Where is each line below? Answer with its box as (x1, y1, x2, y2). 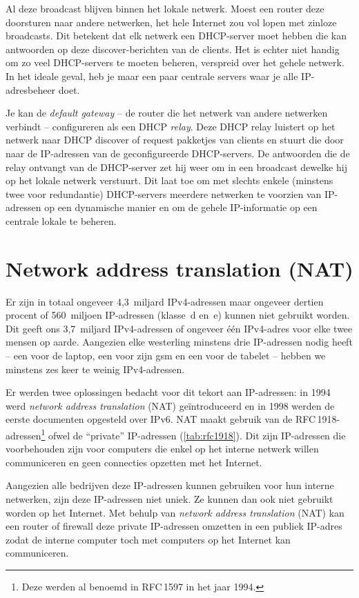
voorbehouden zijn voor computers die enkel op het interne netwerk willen (6, 441, 319, 456)
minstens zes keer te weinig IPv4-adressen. (6, 361, 185, 376)
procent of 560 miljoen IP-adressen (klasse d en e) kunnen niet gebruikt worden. (6, 308, 350, 322)
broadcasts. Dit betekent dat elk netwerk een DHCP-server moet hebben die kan (6, 28, 347, 43)
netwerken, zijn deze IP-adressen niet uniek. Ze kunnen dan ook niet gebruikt (6, 492, 333, 506)
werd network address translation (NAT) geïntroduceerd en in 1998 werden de (6, 398, 335, 412)
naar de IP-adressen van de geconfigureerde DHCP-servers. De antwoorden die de (6, 146, 350, 160)
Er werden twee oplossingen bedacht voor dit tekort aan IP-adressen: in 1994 (6, 385, 331, 399)
